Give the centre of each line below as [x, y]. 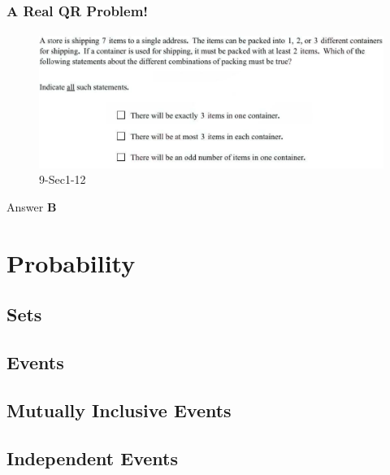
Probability [71, 262]
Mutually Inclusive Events [119, 410]
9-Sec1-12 [63, 179]
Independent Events [92, 458]
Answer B [32, 206]
